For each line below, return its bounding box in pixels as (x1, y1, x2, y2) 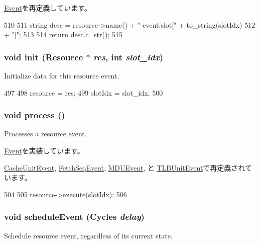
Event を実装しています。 (4, 145, 84, 155)
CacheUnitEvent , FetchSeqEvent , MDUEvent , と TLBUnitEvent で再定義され (4, 162, 245, 173)
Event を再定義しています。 (4, 3, 91, 13)
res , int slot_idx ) (93, 50, 164, 63)
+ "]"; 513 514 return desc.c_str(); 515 (4, 29, 122, 40)
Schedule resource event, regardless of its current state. (4, 230, 173, 240)
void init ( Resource (4, 50, 83, 63)
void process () (4, 109, 65, 121)
